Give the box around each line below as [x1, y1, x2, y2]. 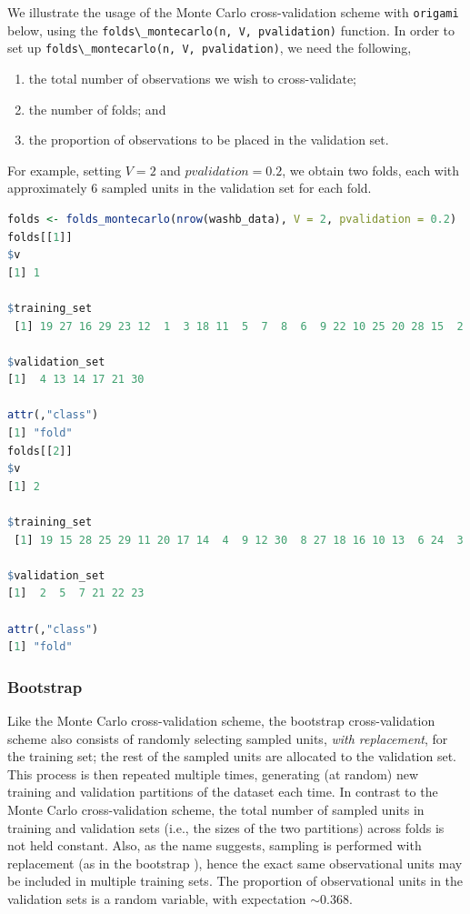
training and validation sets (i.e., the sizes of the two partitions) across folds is [7, 818, 445, 837]
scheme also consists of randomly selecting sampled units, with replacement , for [7, 728, 448, 748]
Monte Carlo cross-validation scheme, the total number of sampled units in [7, 799, 425, 819]
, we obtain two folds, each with [282, 160, 460, 179]
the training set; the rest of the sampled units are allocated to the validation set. [7, 747, 456, 766]
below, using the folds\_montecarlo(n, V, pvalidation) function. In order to [7, 20, 455, 39]
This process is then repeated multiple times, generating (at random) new [7, 764, 419, 783]
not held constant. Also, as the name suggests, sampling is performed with [7, 836, 422, 855]
